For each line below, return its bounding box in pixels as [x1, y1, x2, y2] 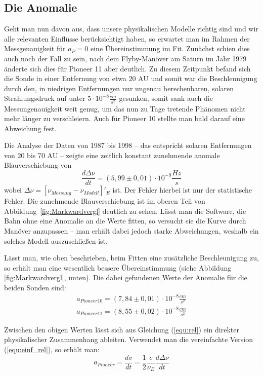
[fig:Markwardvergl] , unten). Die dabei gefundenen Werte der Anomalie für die [4, 272, 247, 283]
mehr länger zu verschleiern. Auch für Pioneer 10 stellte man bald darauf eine [4, 113, 245, 124]
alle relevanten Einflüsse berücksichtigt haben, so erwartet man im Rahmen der [4, 33, 250, 44]
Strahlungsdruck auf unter [4, 93, 85, 103]
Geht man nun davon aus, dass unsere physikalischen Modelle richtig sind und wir [4, 23, 258, 34]
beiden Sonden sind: [4, 282, 66, 292]
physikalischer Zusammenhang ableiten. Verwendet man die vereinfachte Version [4, 334, 253, 345]
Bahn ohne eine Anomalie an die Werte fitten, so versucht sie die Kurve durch [4, 215, 246, 226]
